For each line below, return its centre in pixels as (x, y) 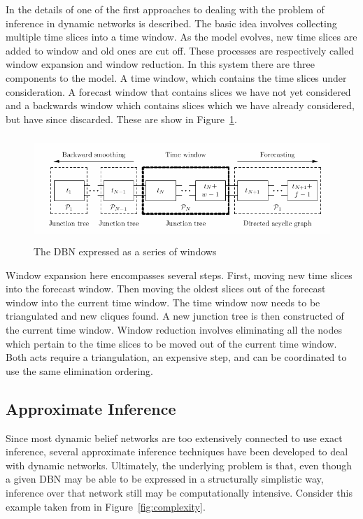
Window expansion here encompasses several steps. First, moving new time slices (179, 275)
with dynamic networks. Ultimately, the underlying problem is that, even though (179, 465)
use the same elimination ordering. (80, 370)
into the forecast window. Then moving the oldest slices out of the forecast (166, 289)
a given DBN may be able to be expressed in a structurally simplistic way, (165, 479)
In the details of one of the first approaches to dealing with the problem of (165, 9)
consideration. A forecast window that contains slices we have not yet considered (178, 91)
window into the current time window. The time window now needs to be (163, 302)
